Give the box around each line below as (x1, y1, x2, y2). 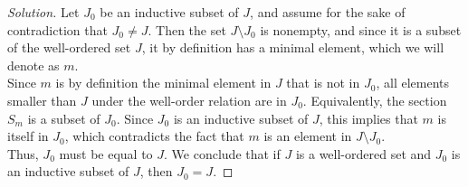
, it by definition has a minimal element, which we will (141, 38, 444, 57)
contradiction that (7, 20, 108, 39)
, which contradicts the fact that (64, 126, 244, 145)
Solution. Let (7, 3, 80, 21)
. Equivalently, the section (302, 90, 447, 109)
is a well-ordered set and (295, 144, 432, 163)
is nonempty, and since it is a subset (260, 20, 462, 39)
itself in (7, 126, 49, 145)
